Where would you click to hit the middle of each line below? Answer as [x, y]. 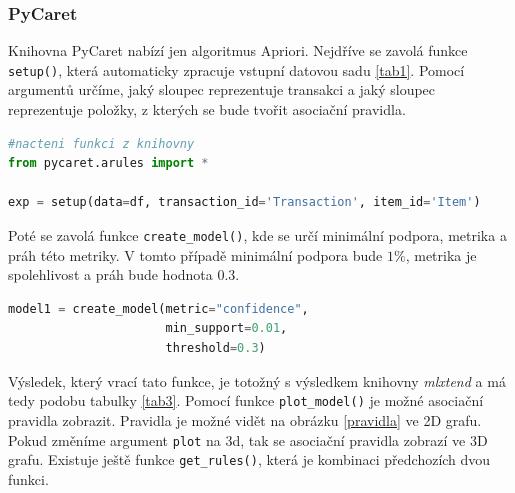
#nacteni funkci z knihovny [101, 143]
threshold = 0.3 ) [215, 348]
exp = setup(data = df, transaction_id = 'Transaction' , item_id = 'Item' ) [244, 202]
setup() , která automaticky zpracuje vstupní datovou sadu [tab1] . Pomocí [236, 69]
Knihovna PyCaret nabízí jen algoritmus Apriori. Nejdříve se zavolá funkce [238, 50]
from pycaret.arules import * [108, 163]
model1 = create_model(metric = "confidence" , [158, 308]
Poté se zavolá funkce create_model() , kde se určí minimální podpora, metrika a [257, 235]
